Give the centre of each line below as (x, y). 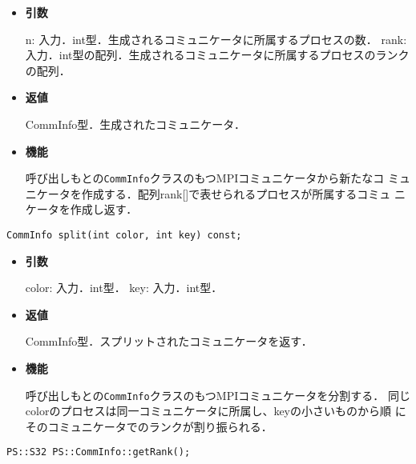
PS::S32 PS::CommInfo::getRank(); (99, 452)
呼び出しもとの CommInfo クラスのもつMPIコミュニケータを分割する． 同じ (218, 395)
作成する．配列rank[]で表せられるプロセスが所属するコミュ (236, 193)
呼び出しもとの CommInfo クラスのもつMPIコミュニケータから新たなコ (205, 178)
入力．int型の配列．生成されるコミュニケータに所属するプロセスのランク (217, 55)
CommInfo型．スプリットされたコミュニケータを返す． (169, 341)
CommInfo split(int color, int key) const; (124, 235)
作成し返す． (104, 209)
